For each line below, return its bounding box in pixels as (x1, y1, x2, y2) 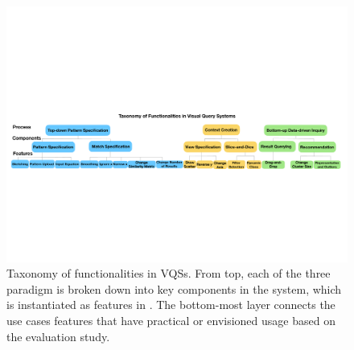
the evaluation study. (6, 327, 110, 344)
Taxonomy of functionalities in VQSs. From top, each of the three (6, 265, 331, 282)
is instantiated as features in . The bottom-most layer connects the (6, 296, 335, 313)
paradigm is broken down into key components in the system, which (6, 280, 342, 297)
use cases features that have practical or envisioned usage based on (6, 311, 335, 328)
